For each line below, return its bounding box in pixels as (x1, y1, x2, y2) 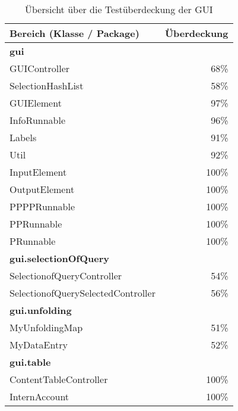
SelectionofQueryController (9, 269, 122, 282)
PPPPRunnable (9, 200, 75, 213)
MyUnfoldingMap (9, 320, 83, 334)
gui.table (9, 355, 51, 369)
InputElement (9, 165, 67, 179)
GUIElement (9, 96, 62, 110)
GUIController (9, 61, 70, 75)
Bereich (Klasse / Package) (9, 26, 139, 40)
